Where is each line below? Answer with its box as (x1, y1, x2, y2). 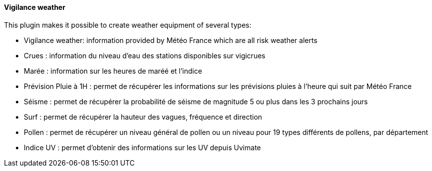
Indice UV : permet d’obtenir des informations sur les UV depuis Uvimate (24, 143, 261, 152)
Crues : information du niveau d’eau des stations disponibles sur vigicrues (24, 51, 265, 60)
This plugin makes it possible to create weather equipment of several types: (4, 20, 251, 29)
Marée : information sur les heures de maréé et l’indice (24, 66, 202, 75)
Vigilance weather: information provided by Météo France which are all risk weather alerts (24, 36, 317, 44)
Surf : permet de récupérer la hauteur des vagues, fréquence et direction (24, 112, 262, 121)
